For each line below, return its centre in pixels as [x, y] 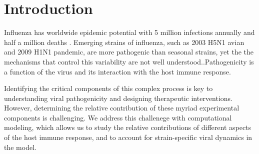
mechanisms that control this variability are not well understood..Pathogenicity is [129, 61]
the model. [20, 147]
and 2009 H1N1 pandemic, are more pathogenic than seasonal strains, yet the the [129, 52]
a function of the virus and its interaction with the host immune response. [117, 71]
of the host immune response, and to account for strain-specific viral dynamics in [128, 137]
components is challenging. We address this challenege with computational [118, 117]
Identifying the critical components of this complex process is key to [108, 88]
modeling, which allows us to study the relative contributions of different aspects [128, 127]
